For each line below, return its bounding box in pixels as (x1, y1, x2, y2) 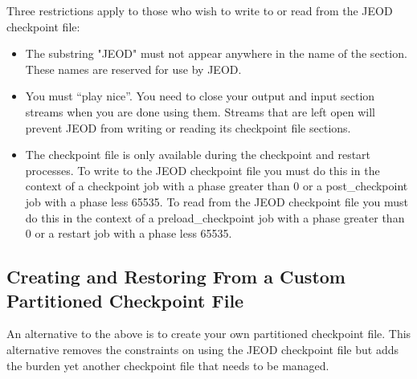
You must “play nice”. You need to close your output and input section (25, 88, 375, 104)
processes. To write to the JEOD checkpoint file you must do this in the (25, 161, 380, 178)
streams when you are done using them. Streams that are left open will (25, 103, 376, 120)
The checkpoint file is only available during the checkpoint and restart (25, 146, 371, 163)
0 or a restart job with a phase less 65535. (25, 225, 232, 242)
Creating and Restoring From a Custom (6, 264, 345, 289)
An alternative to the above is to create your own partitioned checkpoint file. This (6, 325, 411, 342)
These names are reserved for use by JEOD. (25, 60, 242, 77)
